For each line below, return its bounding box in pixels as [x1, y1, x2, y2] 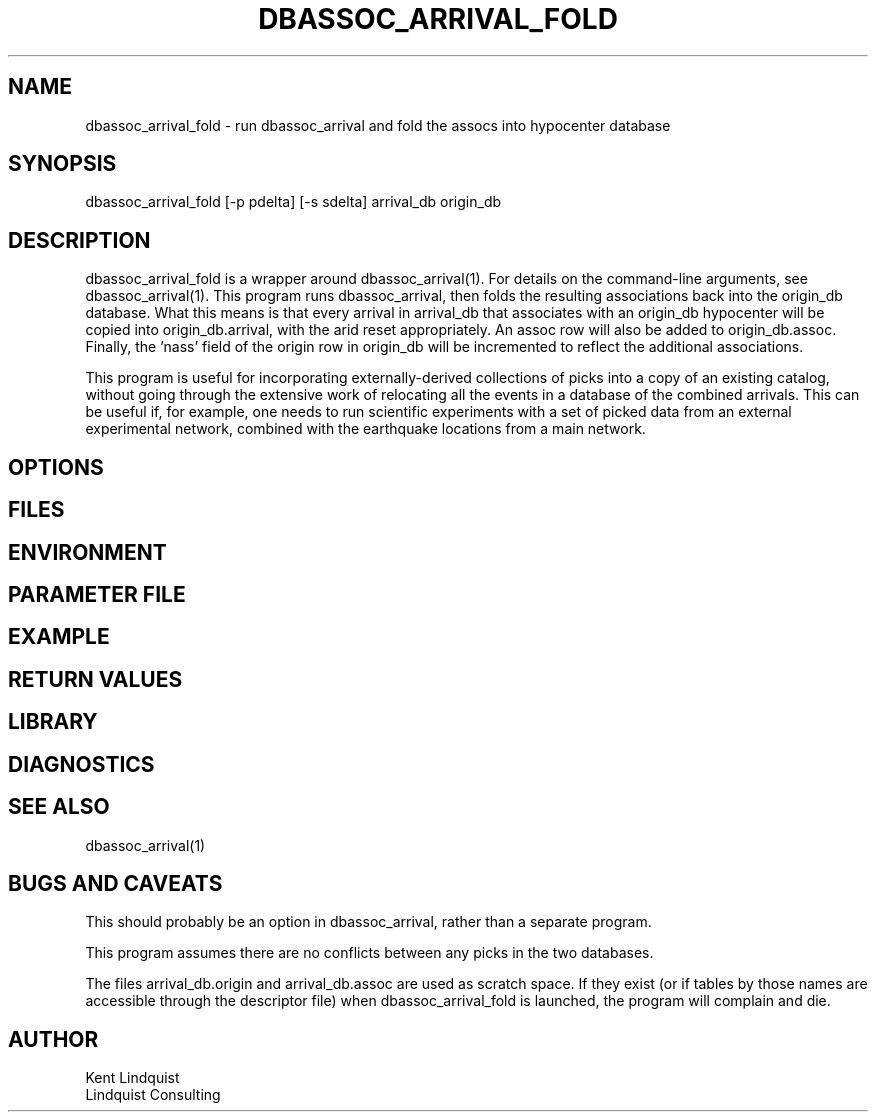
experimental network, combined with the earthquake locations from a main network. [85, 420, 646, 438]
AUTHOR [8, 1026, 99, 1052]
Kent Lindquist [85, 1069, 180, 1087]
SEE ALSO [8, 794, 110, 820]
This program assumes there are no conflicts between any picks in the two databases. [85, 944, 654, 962]
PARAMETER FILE [8, 581, 186, 607]
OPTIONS [8, 454, 104, 480]
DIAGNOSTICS [8, 751, 155, 777]
